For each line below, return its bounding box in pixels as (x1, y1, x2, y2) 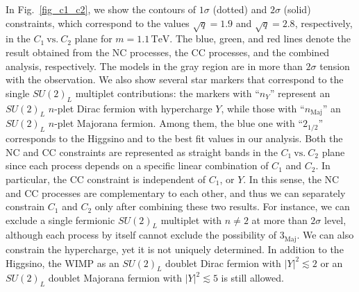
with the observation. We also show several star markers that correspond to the (6, 72, 344, 87)
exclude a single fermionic (6, 212, 115, 227)
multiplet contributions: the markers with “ (75, 85, 260, 100)
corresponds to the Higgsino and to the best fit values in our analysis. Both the (6, 131, 343, 146)
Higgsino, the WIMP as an (6, 255, 119, 270)
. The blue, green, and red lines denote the (169, 31, 351, 46)
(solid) (283, 2, 311, 16)
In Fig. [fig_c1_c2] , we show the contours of (6, 2, 197, 16)
